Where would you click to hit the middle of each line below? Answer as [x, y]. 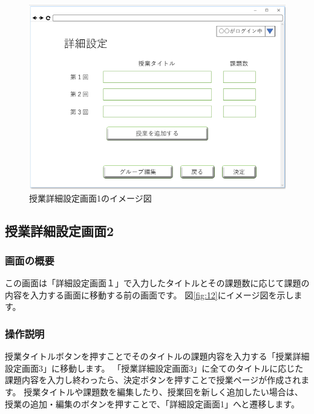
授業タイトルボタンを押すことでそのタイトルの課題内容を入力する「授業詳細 [157, 356]
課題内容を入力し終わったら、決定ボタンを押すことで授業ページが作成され [153, 380]
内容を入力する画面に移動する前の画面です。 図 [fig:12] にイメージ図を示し [149, 294]
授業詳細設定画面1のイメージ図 [90, 198]
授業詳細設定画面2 [60, 230]
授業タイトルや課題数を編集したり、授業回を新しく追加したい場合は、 [163, 392]
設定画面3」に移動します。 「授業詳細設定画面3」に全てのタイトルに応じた [154, 368]
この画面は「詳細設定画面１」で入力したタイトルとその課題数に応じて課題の [157, 283]
